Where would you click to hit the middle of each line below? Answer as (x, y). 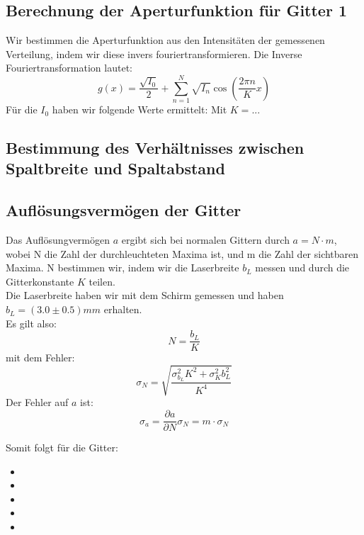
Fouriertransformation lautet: (69, 68)
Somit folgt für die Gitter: (62, 447)
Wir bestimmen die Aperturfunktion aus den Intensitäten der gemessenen (165, 40)
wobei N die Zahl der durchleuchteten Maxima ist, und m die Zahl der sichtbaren (182, 253)
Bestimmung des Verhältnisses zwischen (155, 148)
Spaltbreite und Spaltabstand (115, 168)
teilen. (102, 281)
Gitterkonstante (40, 281)
